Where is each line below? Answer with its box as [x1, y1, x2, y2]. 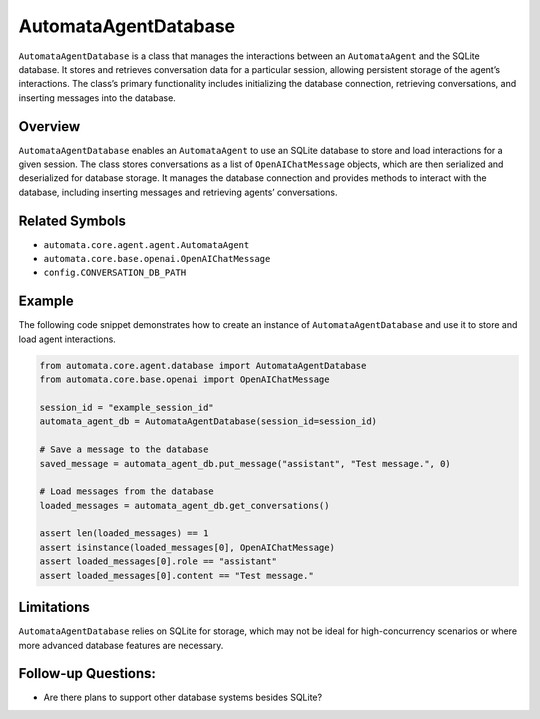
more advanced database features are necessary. [18, 639, 224, 651]
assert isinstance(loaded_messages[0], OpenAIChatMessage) [39, 541, 335, 553]
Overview [18, 118, 81, 135]
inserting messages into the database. [18, 91, 177, 104]
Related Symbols [18, 212, 127, 229]
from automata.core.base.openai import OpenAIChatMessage [39, 374, 330, 385]
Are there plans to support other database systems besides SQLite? [43, 691, 323, 704]
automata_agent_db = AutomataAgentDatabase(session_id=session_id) [39, 416, 378, 427]
